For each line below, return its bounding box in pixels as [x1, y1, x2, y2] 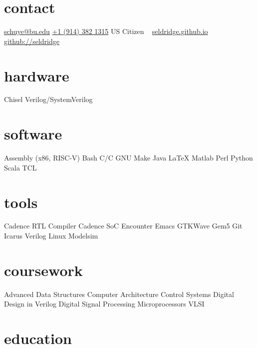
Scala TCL [4, 162, 37, 172]
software [4, 123, 62, 144]
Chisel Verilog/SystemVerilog [4, 94, 93, 104]
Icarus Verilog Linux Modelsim [4, 230, 98, 241]
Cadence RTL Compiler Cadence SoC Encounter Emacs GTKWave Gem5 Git [4, 220, 243, 231]
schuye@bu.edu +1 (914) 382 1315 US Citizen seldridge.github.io [4, 26, 208, 36]
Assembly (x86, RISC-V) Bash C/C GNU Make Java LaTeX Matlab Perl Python [4, 152, 253, 163]
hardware [4, 65, 69, 85]
